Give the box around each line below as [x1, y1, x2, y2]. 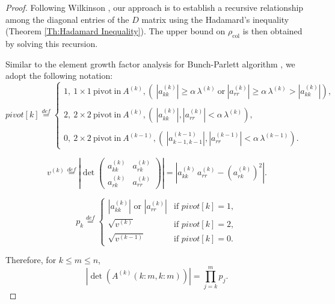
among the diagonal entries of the [5, 13, 129, 25]
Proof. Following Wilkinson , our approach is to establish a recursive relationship [5, 1, 304, 13]
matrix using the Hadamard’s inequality [141, 13, 289, 25]
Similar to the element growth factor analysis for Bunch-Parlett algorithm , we [5, 57, 295, 70]
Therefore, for [5, 253, 57, 266]
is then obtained [242, 25, 303, 37]
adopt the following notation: [5, 69, 113, 82]
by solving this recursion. [5, 37, 98, 49]
